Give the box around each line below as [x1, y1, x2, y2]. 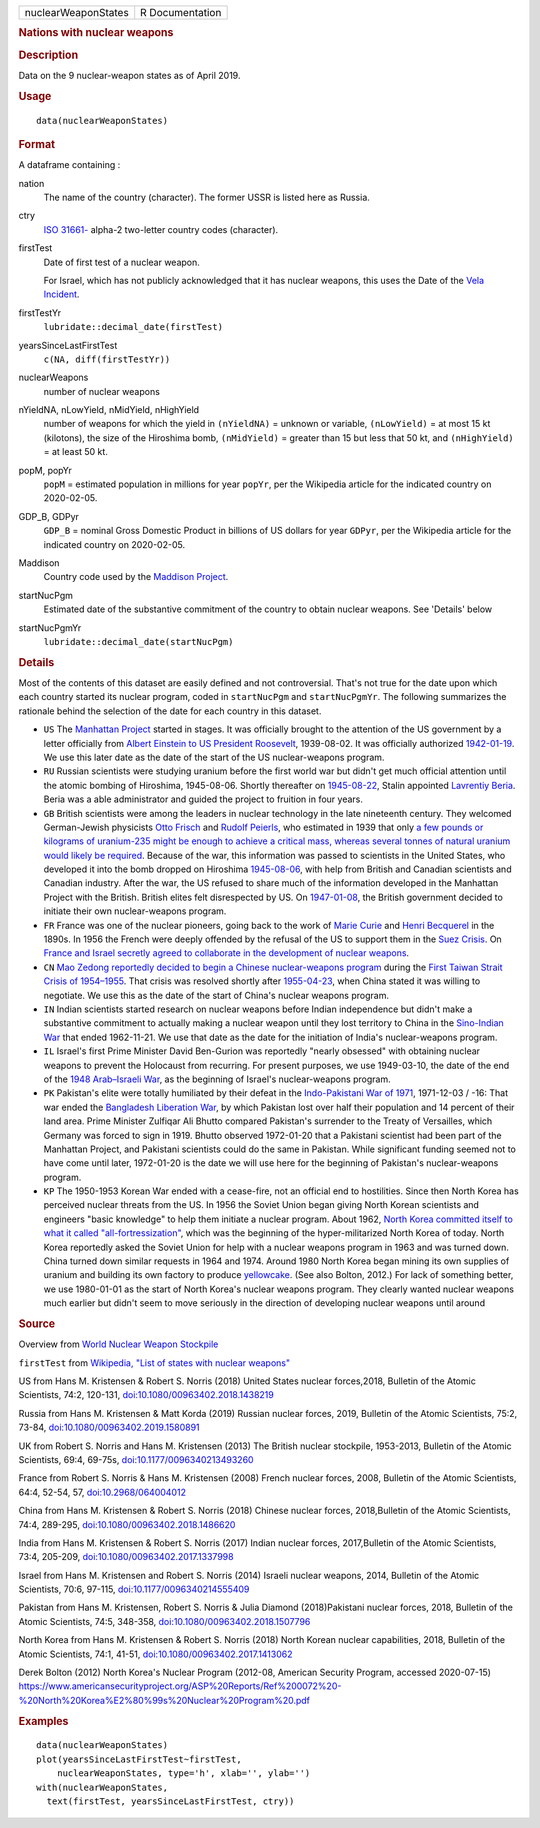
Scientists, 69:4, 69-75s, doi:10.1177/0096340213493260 [18, 1453, 254, 1465]
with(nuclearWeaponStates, [36, 1781, 169, 1793]
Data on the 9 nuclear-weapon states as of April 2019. [18, 69, 241, 81]
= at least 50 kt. [43, 446, 109, 458]
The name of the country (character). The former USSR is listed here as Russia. [43, 191, 370, 204]
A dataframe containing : [18, 159, 121, 171]
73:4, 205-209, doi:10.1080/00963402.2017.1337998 [18, 1551, 234, 1563]
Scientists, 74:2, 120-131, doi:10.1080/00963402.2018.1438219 [18, 1389, 274, 1401]
